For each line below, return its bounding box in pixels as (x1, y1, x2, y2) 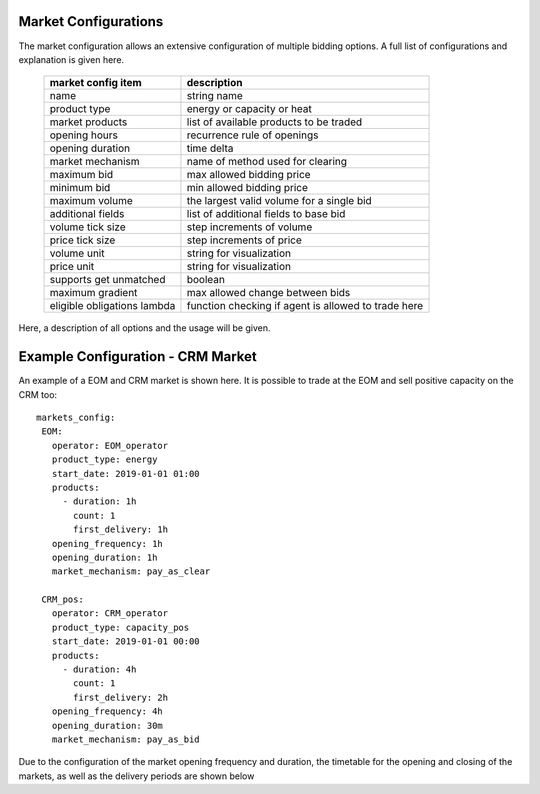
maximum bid (49, 168, 114, 182)
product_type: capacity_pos (51, 621, 190, 633)
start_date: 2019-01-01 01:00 (51, 468, 200, 479)
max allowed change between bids (186, 286, 351, 300)
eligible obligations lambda (49, 299, 176, 313)
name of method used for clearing (186, 155, 348, 169)
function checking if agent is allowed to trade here (186, 299, 424, 313)
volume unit (49, 246, 105, 260)
